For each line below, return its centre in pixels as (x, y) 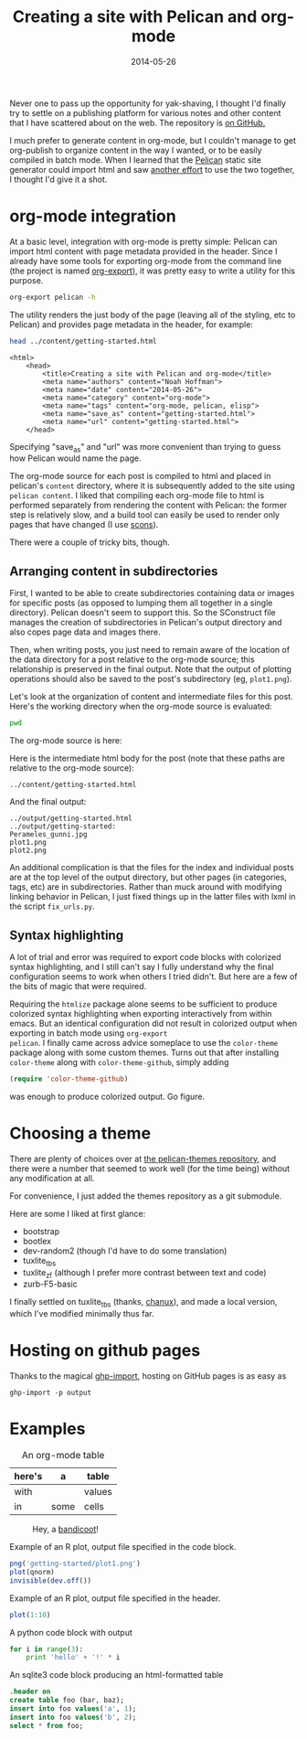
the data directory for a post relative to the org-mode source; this (132, 659)
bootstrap (41, 1231)
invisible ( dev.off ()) (51, 1580)
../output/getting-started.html (71, 819)
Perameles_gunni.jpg (49, 835)
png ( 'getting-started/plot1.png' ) (75, 1563)
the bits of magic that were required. (78, 986)
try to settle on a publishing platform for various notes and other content (145, 112)
